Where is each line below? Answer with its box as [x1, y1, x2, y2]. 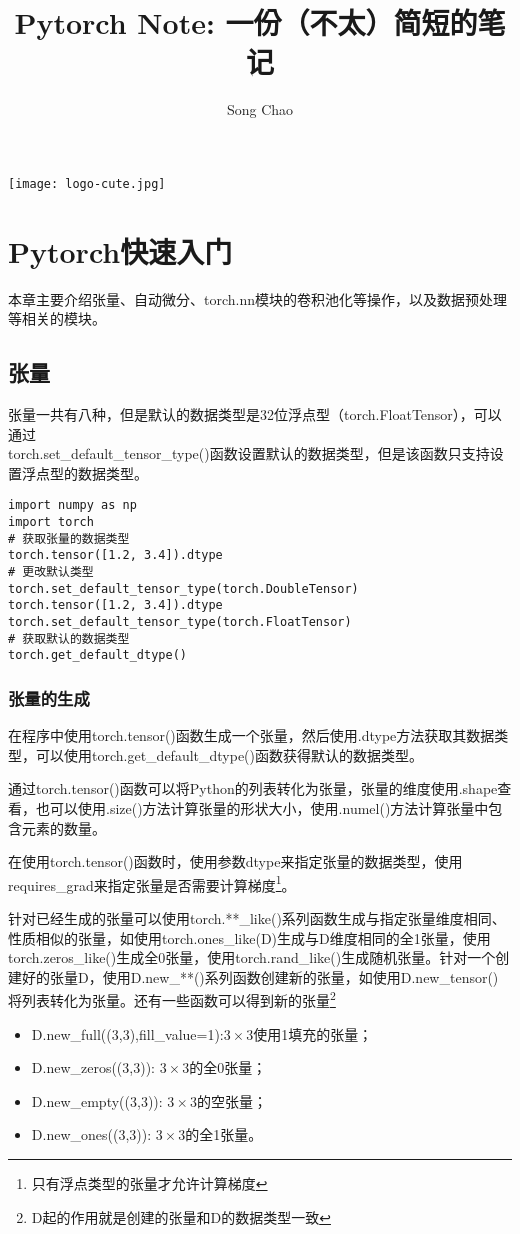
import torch [8, 515, 94, 530]
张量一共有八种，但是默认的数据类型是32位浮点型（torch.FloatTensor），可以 [8, 404, 502, 425]
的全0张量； [189, 1057, 267, 1078]
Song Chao [226, 99, 294, 120]
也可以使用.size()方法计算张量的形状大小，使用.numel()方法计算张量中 [35, 798, 489, 819]
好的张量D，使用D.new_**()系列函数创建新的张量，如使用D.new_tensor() [21, 966, 499, 987]
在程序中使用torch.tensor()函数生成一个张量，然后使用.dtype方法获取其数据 [8, 725, 495, 746]
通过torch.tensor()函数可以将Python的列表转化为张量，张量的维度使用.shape [8, 778, 498, 799]
